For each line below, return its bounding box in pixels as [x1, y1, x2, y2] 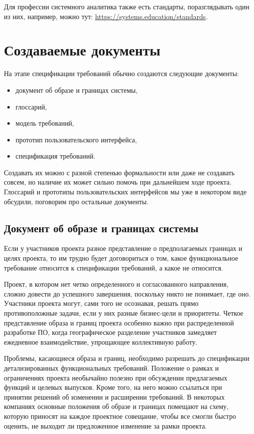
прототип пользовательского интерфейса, [15, 134, 137, 144]
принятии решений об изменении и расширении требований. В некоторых [4, 391, 225, 402]
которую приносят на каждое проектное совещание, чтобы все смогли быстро [4, 410, 236, 421]
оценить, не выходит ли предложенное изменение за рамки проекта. [4, 420, 207, 431]
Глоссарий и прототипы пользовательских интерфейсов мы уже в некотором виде [4, 187, 247, 197]
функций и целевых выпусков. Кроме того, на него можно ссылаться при [4, 382, 222, 392]
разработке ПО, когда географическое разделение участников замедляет [4, 327, 217, 337]
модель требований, [15, 118, 74, 128]
